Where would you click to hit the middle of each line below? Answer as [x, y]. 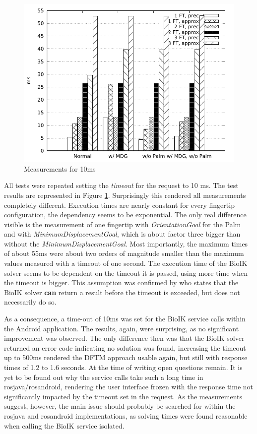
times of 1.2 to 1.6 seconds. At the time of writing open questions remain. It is [123, 367]
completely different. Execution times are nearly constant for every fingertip [119, 205]
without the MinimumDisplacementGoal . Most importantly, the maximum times [126, 243]
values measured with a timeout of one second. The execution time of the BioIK [126, 263]
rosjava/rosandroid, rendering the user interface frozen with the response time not [129, 387]
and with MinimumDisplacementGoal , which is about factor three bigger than [122, 234]
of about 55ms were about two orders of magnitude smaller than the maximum [124, 253]
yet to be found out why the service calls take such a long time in [104, 377]
